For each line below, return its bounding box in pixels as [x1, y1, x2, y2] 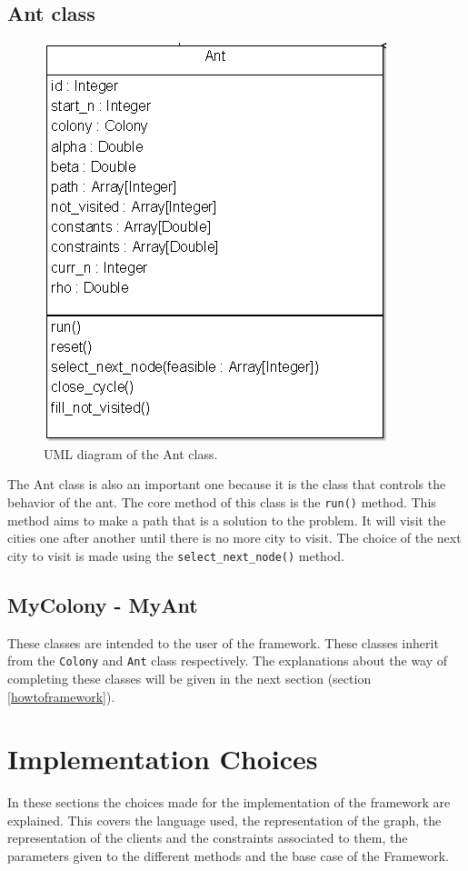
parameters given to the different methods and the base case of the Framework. [7, 846, 449, 866]
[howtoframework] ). [7, 686, 115, 706]
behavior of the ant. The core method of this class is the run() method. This [7, 492, 436, 511]
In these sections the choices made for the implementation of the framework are [7, 793, 451, 812]
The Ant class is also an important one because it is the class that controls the [7, 475, 446, 494]
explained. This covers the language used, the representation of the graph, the [7, 810, 442, 829]
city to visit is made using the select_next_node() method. [7, 546, 344, 565]
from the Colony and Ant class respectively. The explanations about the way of [7, 651, 448, 670]
